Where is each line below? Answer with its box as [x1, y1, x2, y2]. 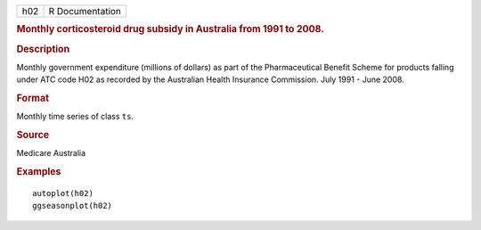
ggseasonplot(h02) [32, 201, 113, 211]
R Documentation [48, 5, 122, 17]
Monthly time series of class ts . [16, 111, 134, 122]
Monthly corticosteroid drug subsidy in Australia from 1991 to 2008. [16, 23, 325, 36]
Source [16, 129, 50, 142]
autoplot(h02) [32, 188, 94, 199]
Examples [16, 166, 61, 178]
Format [16, 92, 49, 104]
